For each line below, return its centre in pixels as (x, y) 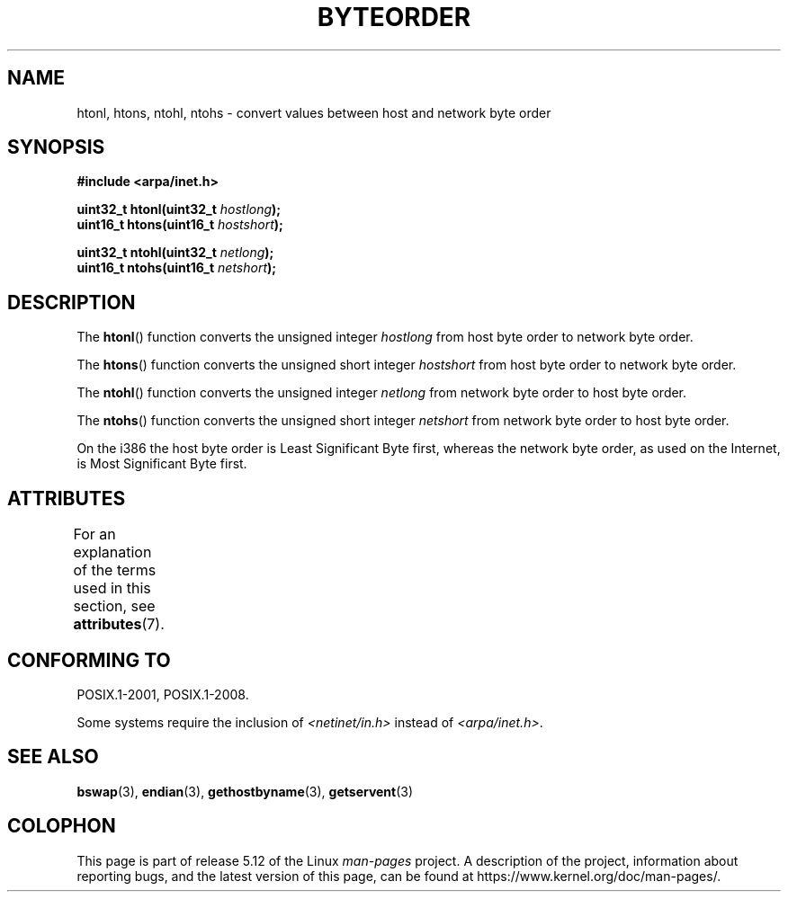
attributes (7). (119, 624)
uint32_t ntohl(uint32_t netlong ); (175, 253)
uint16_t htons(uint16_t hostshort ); (180, 225)
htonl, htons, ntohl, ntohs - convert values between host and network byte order (314, 112)
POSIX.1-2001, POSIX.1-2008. (163, 694)
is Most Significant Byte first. (162, 464)
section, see (114, 606)
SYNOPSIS (56, 147)
